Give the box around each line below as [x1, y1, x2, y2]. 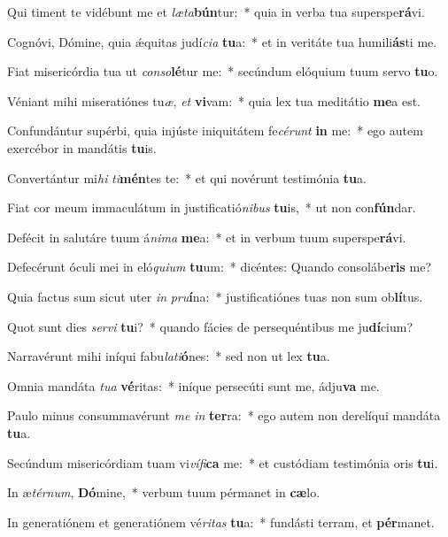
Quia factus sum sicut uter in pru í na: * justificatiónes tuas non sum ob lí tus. [7, 287, 423, 305]
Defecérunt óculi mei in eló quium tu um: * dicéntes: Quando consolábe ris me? [7, 257, 432, 276]
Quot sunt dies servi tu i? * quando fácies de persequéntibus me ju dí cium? [7, 317, 413, 335]
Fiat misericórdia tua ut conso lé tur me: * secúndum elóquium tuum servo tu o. [7, 62, 438, 81]
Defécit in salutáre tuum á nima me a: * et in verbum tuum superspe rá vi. [7, 227, 406, 246]
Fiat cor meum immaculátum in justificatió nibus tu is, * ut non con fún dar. [7, 198, 416, 217]
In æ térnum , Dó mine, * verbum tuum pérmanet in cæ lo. [7, 483, 321, 502]
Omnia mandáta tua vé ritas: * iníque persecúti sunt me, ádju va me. [7, 376, 380, 395]
